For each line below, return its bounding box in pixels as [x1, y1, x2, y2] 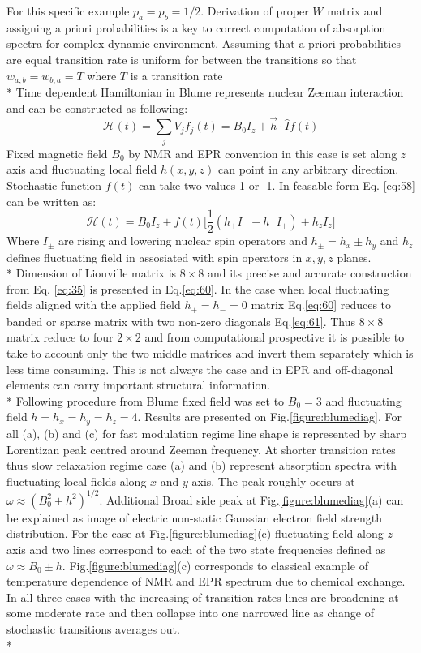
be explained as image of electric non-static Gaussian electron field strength [6, 509, 382, 526]
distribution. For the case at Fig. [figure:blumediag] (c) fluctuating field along [6, 525, 384, 542]
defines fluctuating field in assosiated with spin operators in [6, 248, 303, 265]
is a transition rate [130, 67, 223, 84]
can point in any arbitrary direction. [217, 161, 399, 178]
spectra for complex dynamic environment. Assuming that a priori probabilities [6, 35, 401, 52]
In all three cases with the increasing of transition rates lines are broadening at [6, 588, 399, 605]
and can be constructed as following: [6, 99, 188, 116]
